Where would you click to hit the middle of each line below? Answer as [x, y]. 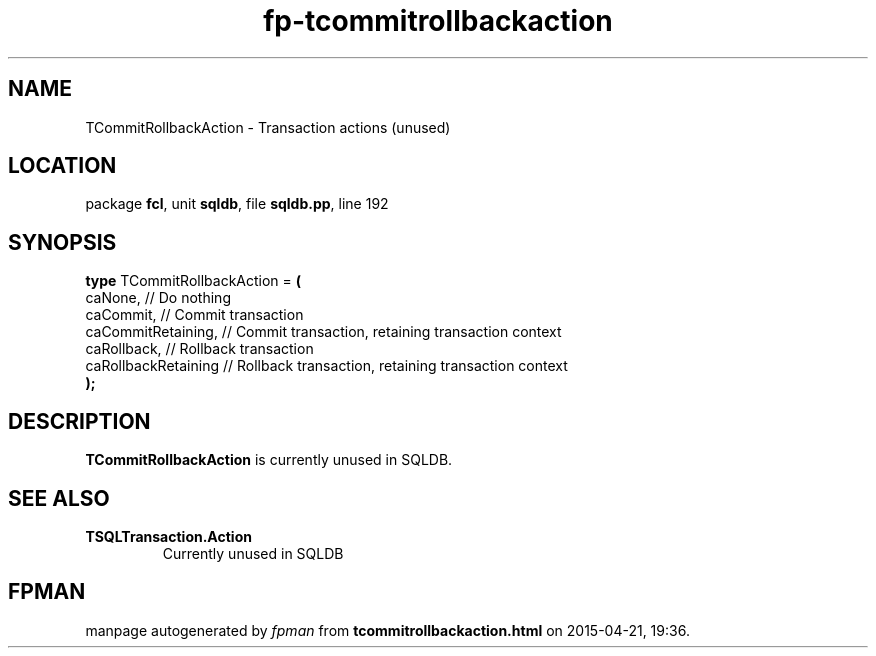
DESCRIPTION [79, 421]
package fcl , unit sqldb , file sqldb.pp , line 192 [237, 204]
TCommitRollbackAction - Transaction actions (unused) [268, 127]
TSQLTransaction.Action [168, 536]
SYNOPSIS [62, 242]
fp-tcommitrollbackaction [438, 21]
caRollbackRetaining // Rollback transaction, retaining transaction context [326, 366]
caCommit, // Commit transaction [194, 315]
